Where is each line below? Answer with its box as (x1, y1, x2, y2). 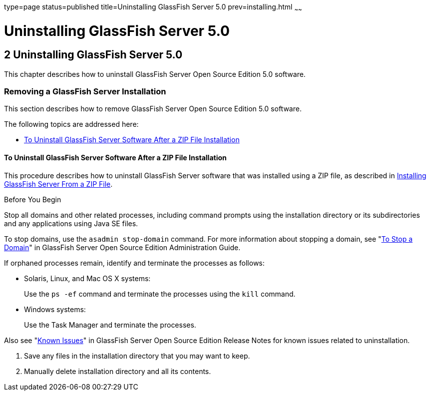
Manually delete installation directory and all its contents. (24, 367, 211, 376)
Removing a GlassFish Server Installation (4, 86, 166, 97)
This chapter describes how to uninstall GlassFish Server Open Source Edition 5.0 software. (4, 69, 306, 78)
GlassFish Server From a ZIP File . (4, 179, 113, 188)
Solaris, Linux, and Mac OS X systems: (24, 274, 151, 283)
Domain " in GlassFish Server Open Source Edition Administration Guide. (4, 243, 241, 252)
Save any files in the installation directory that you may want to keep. (24, 351, 250, 360)
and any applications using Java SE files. (4, 219, 138, 228)
